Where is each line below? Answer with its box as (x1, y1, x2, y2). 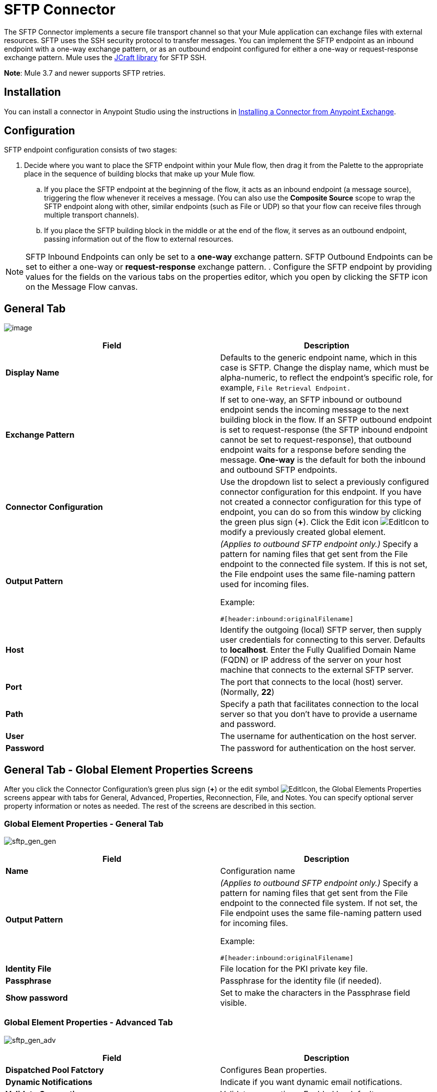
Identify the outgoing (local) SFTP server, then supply (220, 625, 422, 635)
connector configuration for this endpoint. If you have (220, 487, 422, 497)
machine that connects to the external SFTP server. (220, 665, 413, 675)
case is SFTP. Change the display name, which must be (220, 362, 429, 373)
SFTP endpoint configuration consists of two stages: (4, 145, 177, 154)
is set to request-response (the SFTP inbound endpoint (220, 425, 428, 435)
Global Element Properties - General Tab (4, 818, 164, 829)
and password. (220, 719, 276, 730)
